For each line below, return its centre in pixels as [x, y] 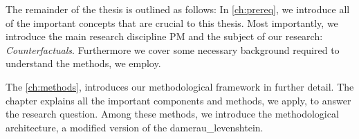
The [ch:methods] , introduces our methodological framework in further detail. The [180, 86]
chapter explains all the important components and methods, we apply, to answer [178, 100]
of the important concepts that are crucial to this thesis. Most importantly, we [172, 22]
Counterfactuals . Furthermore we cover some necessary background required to [173, 49]
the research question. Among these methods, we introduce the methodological [172, 114]
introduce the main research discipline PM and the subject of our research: [164, 36]
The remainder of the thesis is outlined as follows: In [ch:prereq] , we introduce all [178, 9]
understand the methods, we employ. [83, 63]
